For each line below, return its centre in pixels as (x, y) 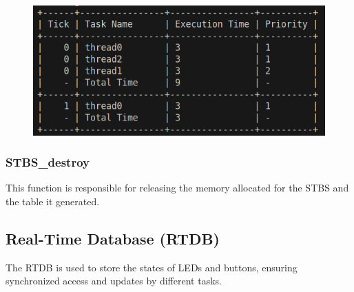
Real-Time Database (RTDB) (113, 238)
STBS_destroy (48, 162)
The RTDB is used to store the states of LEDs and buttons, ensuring (152, 267)
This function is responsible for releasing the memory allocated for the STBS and (177, 188)
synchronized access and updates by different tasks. (114, 281)
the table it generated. (53, 201)
